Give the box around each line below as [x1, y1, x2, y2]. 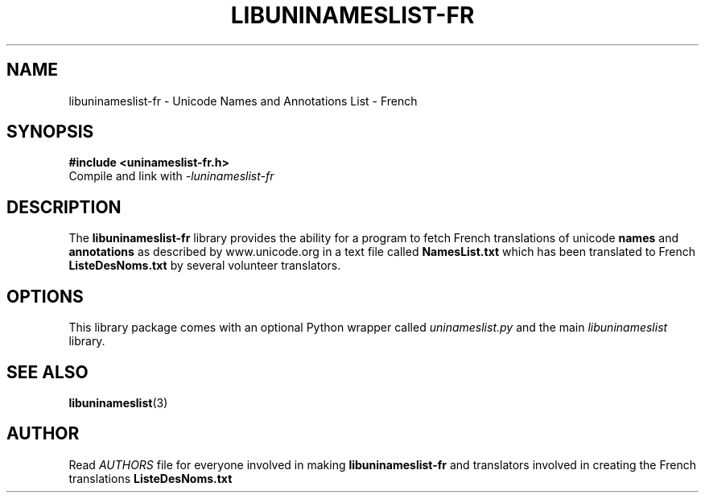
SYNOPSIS [6, 122, 94, 142]
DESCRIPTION [6, 196, 122, 217]
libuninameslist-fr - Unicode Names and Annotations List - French [68, 93, 418, 108]
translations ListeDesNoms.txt [68, 471, 233, 485]
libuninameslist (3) [68, 395, 168, 410]
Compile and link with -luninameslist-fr [68, 169, 274, 184]
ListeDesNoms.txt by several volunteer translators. [68, 258, 341, 273]
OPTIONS [6, 286, 84, 307]
